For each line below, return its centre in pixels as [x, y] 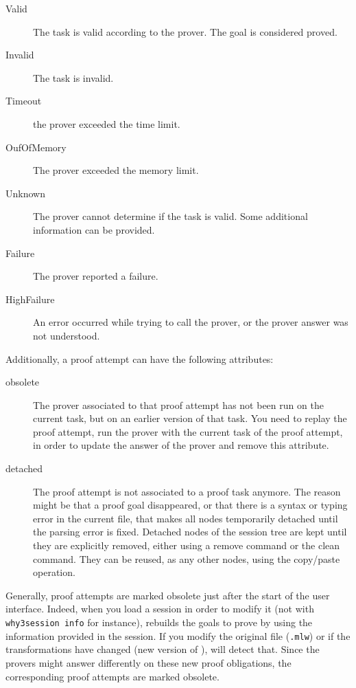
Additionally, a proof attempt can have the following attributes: [140, 358]
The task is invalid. [73, 77]
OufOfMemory [36, 147]
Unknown [25, 193]
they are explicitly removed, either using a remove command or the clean [187, 545]
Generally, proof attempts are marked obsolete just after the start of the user [168, 595]
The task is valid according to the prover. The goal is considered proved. [185, 31]
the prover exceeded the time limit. [107, 123]
